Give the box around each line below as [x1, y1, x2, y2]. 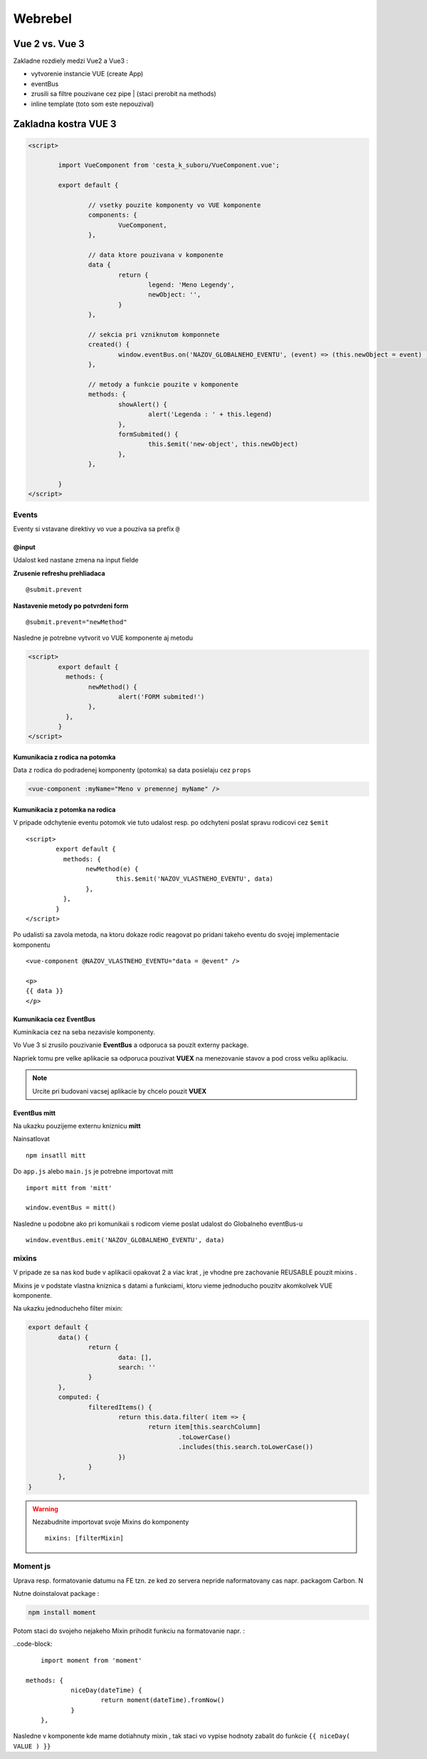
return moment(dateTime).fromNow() [100, 1696, 225, 1704]
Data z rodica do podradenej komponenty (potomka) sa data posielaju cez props [13, 766, 252, 775]
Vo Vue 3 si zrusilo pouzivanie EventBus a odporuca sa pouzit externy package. [13, 1041, 249, 1049]
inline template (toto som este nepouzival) [31, 100, 154, 108]
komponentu [13, 940, 51, 949]
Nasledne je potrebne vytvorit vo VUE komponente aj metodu [13, 634, 194, 642]
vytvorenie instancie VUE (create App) [31, 70, 144, 78]
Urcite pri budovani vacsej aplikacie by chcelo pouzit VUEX [32, 1086, 206, 1096]
